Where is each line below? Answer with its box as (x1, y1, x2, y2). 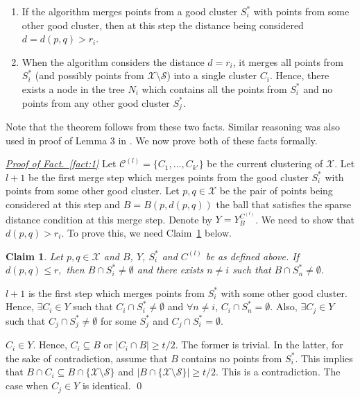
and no (303, 81, 333, 96)
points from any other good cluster (22, 95, 170, 110)
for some (100, 313, 137, 328)
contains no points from (181, 350, 282, 365)
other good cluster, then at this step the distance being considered (22, 17, 304, 32)
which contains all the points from (142, 81, 287, 96)
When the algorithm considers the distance (22, 54, 205, 69)
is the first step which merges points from (28, 285, 205, 300)
